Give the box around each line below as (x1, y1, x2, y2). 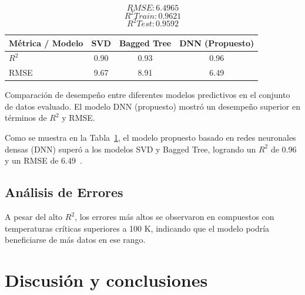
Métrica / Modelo (9, 36, 83, 49)
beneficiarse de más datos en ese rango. (5, 233, 146, 246)
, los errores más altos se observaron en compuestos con (75, 211, 274, 223)
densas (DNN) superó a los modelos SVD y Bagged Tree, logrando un (5, 143, 256, 155)
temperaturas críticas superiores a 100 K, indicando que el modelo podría (5, 222, 270, 234)
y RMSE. (62, 111, 95, 124)
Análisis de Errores (5, 183, 123, 201)
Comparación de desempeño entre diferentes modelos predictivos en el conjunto (5, 89, 290, 101)
